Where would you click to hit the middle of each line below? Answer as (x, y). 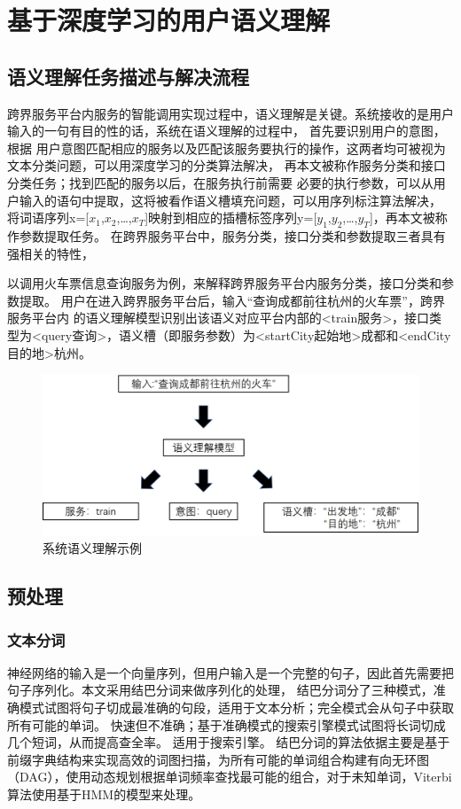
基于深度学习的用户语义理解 (169, 20)
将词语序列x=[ (48, 218)
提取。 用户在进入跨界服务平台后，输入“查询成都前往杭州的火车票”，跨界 (232, 300)
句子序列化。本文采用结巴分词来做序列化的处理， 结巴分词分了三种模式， (220, 690)
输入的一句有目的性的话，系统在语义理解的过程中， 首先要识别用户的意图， (227, 131)
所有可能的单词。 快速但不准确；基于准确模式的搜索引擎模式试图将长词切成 (227, 724)
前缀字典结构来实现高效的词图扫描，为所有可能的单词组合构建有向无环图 (218, 759)
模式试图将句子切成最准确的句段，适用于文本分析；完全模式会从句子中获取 (236, 708)
